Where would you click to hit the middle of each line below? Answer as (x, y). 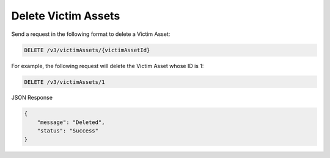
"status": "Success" (68, 131)
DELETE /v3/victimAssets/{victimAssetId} (87, 50)
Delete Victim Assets (66, 16)
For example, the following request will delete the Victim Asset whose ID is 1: (108, 66)
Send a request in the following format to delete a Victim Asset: (91, 34)
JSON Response (32, 98)
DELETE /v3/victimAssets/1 (64, 82)
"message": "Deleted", (71, 122)
